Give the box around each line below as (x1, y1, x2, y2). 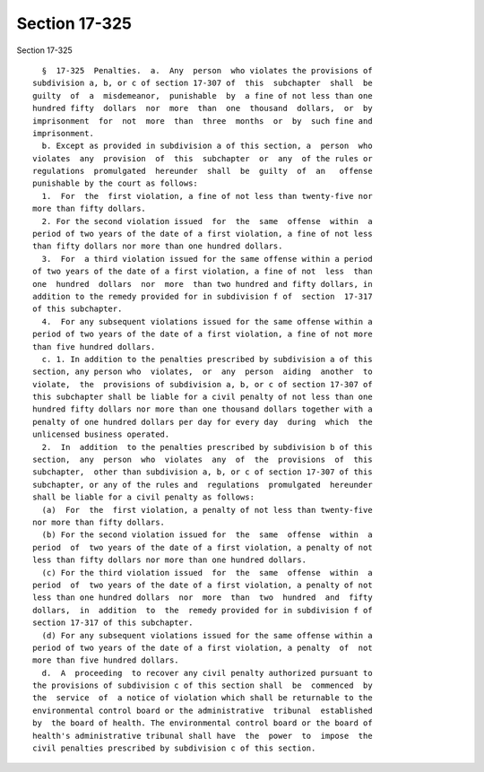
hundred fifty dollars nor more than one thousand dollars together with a (32, 404, 373, 414)
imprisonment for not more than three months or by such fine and (32, 116, 373, 126)
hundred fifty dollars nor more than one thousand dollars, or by (32, 103, 373, 114)
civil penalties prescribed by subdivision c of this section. (32, 743, 316, 753)
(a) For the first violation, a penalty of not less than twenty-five (41, 505, 373, 515)
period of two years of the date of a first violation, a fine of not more (32, 329, 373, 340)
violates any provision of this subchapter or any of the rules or (32, 153, 373, 163)
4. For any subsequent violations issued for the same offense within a (41, 317, 373, 326)
